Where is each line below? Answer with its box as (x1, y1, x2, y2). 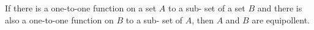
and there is (257, 2, 302, 14)
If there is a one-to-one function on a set (5, 2, 157, 14)
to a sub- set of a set (168, 2, 245, 14)
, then (192, 13, 214, 26)
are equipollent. (252, 13, 310, 26)
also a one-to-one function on (5, 13, 114, 26)
